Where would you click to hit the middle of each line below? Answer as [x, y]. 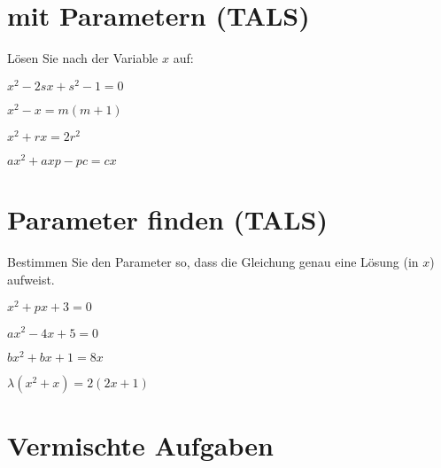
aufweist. [31, 279]
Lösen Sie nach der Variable [83, 58]
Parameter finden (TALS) [167, 219]
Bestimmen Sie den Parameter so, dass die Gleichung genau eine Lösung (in [213, 262]
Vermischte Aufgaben [140, 445]
